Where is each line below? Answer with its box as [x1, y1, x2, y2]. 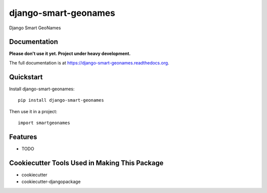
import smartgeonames [18, 120, 70, 126]
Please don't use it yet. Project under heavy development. [9, 51, 131, 57]
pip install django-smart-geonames [18, 97, 104, 103]
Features [9, 132, 37, 141]
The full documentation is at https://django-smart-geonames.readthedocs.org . [9, 60, 170, 65]
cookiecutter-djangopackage [21, 179, 81, 185]
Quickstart [9, 72, 43, 81]
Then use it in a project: [9, 108, 57, 114]
